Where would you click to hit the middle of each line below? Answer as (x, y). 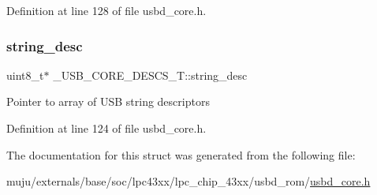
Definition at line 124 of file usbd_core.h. (106, 128)
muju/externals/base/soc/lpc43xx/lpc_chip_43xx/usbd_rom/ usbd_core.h (188, 181)
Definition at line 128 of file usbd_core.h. (106, 10)
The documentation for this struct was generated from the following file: (181, 154)
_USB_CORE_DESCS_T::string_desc (150, 75)
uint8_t (25, 75)
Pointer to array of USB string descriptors (108, 101)
